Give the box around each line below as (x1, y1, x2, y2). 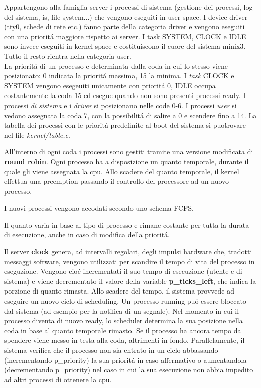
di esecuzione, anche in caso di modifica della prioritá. (4, 229, 170, 240)
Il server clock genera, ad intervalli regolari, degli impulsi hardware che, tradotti (4, 246, 252, 257)
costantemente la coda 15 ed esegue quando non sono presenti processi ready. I (4, 90, 246, 101)
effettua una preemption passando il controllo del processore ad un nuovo (4, 176, 229, 186)
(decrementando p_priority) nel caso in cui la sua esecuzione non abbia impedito (4, 364, 253, 375)
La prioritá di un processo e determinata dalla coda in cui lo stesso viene (4, 60, 228, 71)
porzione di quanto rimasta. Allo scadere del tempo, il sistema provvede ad (4, 285, 234, 296)
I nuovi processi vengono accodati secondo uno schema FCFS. (4, 203, 194, 213)
